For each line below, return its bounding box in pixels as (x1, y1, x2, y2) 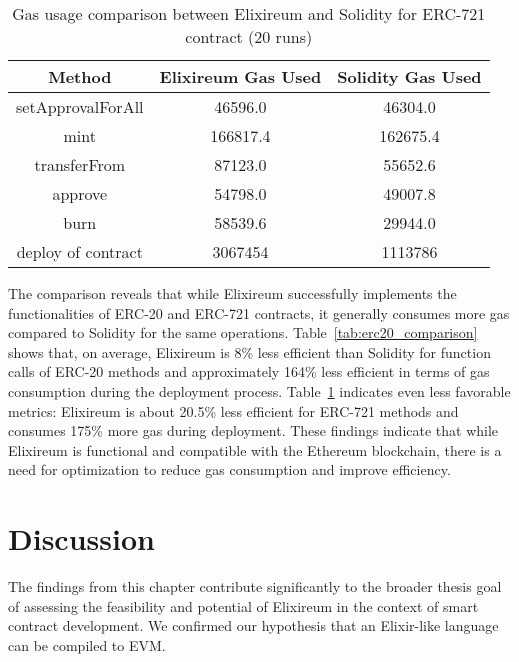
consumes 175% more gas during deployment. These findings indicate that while (8, 420, 499, 441)
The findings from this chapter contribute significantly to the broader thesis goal (8, 576, 502, 597)
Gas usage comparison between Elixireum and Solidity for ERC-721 (12, 2, 486, 25)
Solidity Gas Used (337, 65, 482, 88)
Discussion (8, 518, 155, 559)
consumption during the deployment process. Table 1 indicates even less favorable (8, 380, 511, 401)
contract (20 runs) (185, 25, 313, 48)
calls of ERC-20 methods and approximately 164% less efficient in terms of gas (8, 361, 490, 382)
